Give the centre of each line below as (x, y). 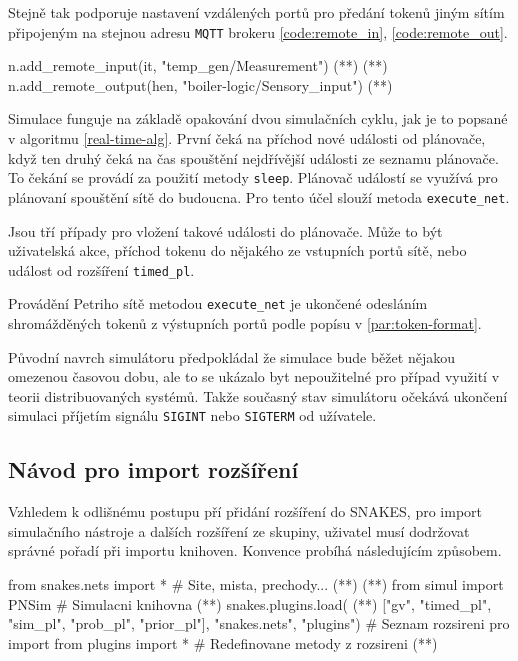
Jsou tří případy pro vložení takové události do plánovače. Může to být (225, 230)
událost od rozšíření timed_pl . (101, 269)
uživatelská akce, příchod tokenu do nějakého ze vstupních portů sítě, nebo (237, 250)
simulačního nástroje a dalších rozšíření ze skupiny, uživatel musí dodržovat (239, 530)
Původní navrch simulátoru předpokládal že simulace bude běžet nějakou (231, 356)
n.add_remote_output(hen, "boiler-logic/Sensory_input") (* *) (200, 84)
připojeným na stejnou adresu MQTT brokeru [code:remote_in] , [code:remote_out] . (258, 31)
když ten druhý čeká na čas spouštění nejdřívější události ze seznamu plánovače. (253, 157)
